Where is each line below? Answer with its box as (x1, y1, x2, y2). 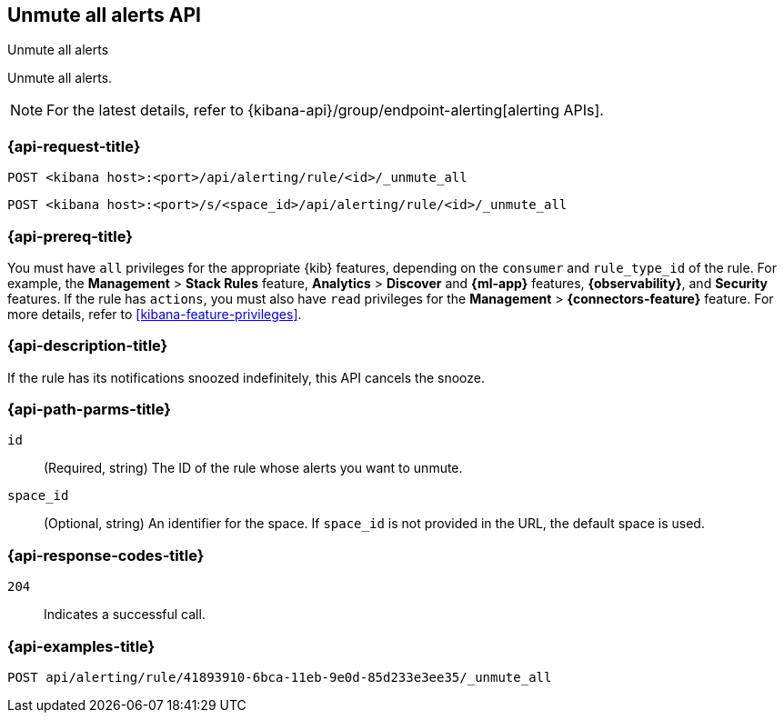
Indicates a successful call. (44, 606, 206, 623)
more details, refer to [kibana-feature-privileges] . (7, 305, 302, 322)
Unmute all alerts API (7, 4, 202, 26)
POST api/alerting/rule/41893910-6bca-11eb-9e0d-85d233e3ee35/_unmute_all (7, 669, 552, 685)
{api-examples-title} (7, 636, 156, 655)
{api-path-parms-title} (7, 400, 171, 419)
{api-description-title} (7, 336, 168, 355)
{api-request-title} (7, 136, 141, 155)
